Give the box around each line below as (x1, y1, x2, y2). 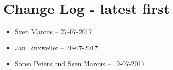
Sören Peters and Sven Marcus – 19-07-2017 (14, 58, 145, 69)
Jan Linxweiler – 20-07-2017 (14, 42, 98, 52)
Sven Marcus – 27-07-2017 (14, 26, 92, 36)
